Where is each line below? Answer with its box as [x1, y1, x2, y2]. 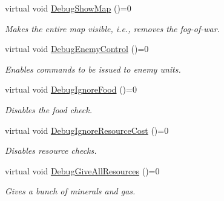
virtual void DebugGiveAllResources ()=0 [5, 164, 160, 177]
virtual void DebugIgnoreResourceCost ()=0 [5, 124, 169, 136]
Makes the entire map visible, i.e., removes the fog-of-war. [5, 22, 220, 35]
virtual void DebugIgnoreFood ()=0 [5, 83, 137, 96]
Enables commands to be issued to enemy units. [5, 62, 181, 75]
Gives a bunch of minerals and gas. [5, 185, 136, 197]
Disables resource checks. [5, 144, 97, 157]
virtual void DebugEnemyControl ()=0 [5, 42, 149, 55]
